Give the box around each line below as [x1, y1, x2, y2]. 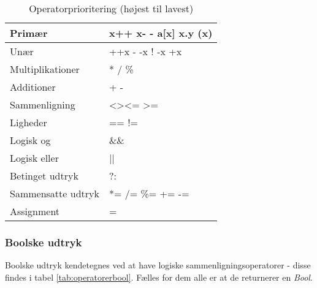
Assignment [10, 204, 60, 218]
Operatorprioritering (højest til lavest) [29, 1, 194, 15]
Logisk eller [10, 151, 59, 165]
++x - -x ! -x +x [109, 44, 182, 58]
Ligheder [10, 115, 47, 129]
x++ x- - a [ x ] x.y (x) [109, 26, 213, 40]
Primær [10, 26, 48, 40]
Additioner [10, 80, 56, 94]
